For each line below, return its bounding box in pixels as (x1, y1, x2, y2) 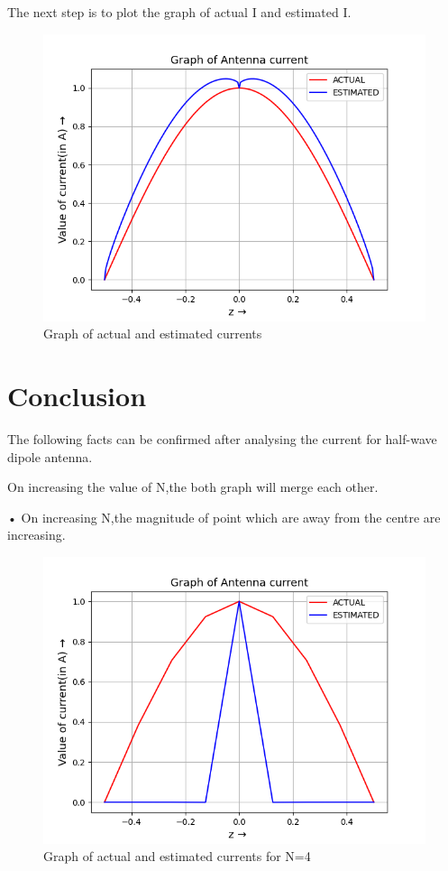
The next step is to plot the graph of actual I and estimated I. (7, 3, 352, 21)
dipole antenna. (7, 447, 93, 466)
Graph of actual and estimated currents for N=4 (43, 847, 311, 866)
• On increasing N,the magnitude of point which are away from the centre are (7, 507, 441, 526)
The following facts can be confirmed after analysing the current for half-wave (7, 429, 437, 448)
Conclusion (7, 376, 147, 413)
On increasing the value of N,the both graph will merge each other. (7, 477, 379, 496)
